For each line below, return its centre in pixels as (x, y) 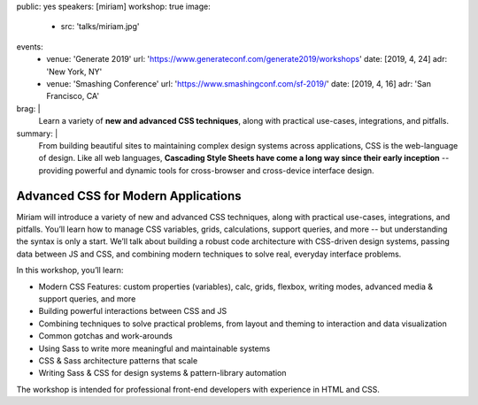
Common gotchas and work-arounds (105, 336)
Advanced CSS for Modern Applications (129, 196)
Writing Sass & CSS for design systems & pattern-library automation (162, 373)
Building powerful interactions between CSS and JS (133, 311)
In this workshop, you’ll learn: (70, 271)
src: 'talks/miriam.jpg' (100, 27)
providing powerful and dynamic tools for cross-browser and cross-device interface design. (207, 170)
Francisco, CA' (73, 96)
